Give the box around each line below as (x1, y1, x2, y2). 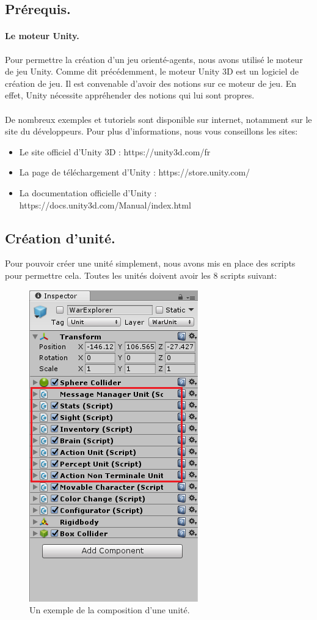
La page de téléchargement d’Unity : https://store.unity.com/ (19, 166, 250, 179)
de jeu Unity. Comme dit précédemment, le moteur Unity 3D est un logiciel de (5, 65, 299, 78)
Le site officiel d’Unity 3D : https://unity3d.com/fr (19, 145, 211, 158)
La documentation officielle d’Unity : (19, 186, 157, 199)
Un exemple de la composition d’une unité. (29, 603, 190, 616)
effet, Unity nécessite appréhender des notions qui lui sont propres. (5, 89, 255, 101)
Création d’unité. (5, 228, 115, 247)
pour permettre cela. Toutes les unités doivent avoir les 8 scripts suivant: (5, 268, 277, 281)
